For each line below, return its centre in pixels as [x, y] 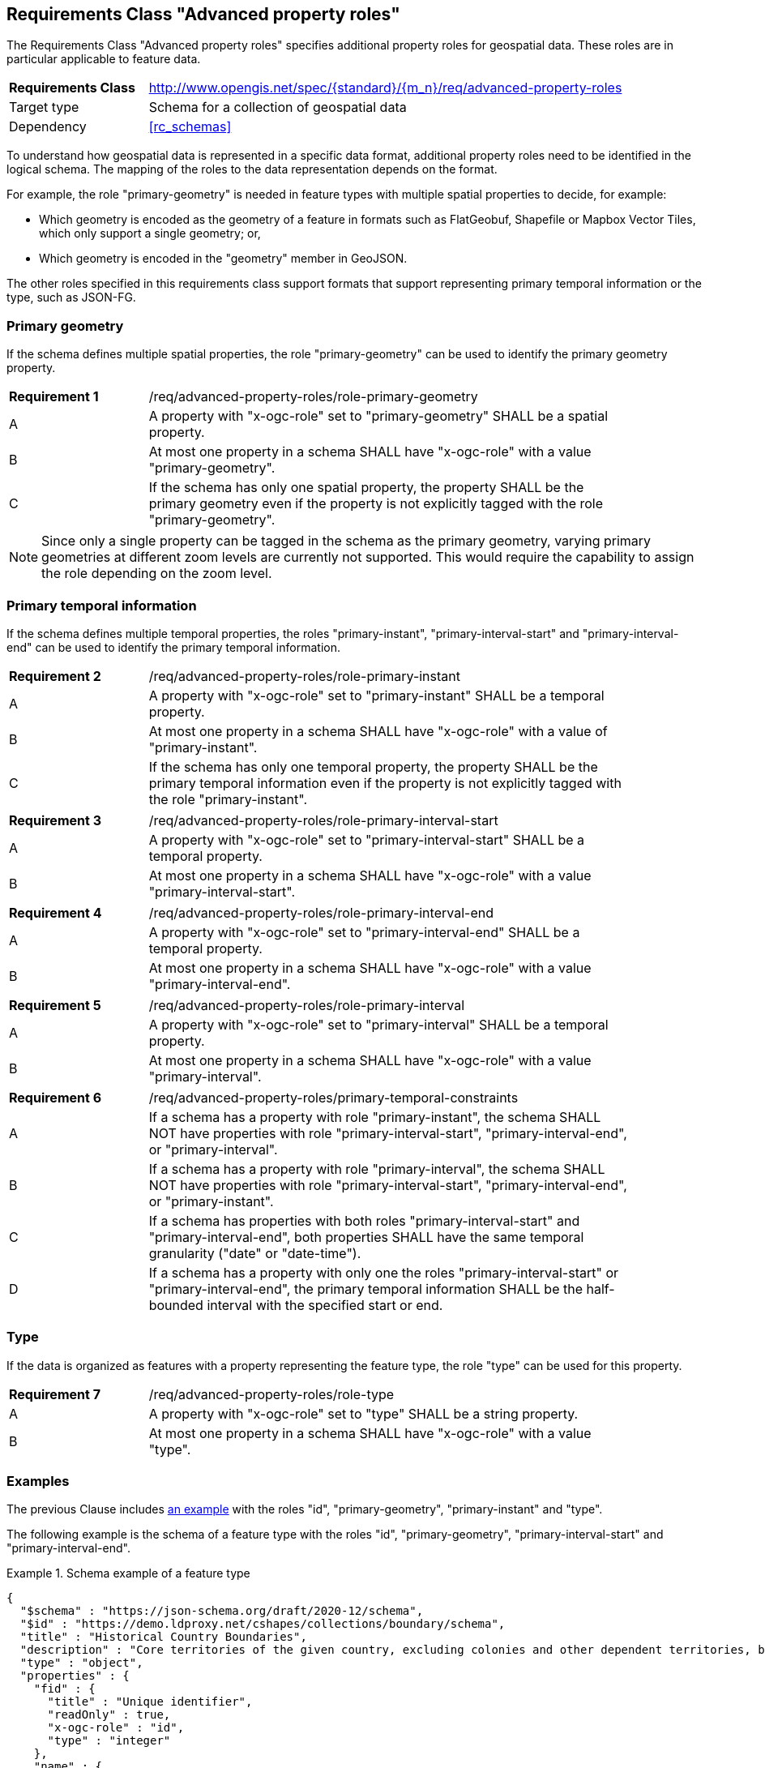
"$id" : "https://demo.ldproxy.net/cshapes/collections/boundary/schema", [263, 1624]
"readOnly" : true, [109, 1715]
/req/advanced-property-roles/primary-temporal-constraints [333, 1097]
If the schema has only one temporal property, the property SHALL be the [373, 766]
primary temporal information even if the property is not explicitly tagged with [385, 783]
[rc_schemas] [190, 127]
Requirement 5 [55, 1005]
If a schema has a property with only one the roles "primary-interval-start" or [384, 1272]
